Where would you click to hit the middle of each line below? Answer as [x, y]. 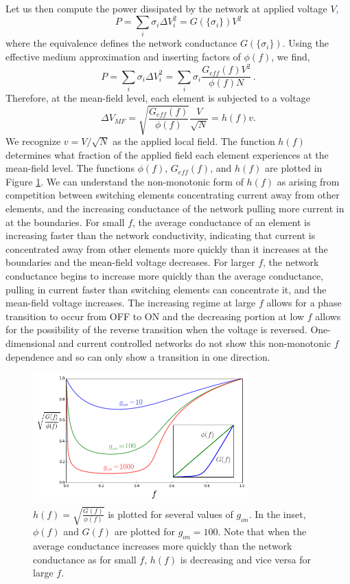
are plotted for [144, 531]
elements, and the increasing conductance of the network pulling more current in [175, 209]
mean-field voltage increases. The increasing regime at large [131, 303]
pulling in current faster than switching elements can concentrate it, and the [166, 289]
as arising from [308, 181]
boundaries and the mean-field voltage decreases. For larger [130, 262]
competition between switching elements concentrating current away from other [173, 195]
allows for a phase [304, 303]
